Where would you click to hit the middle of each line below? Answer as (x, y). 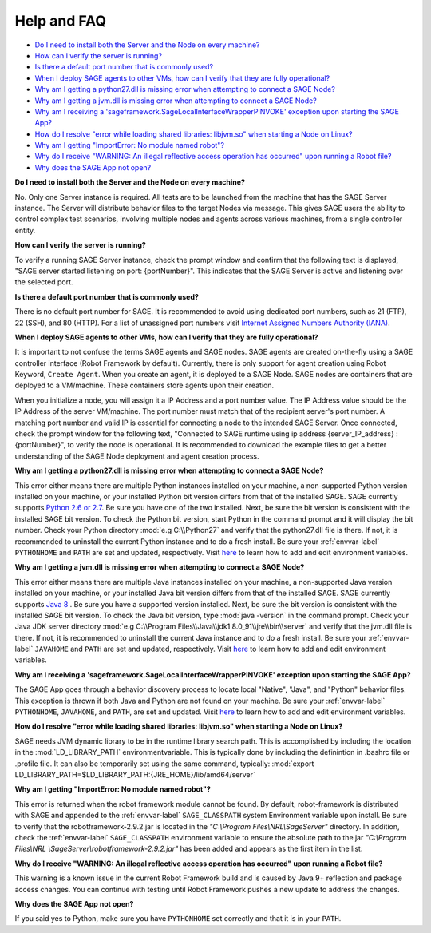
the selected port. (44, 282)
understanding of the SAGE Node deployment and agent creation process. (137, 456)
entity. (25, 230)
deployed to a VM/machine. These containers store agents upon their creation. (144, 385)
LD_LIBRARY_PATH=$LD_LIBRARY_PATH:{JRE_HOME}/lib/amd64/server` (135, 774)
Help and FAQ (61, 21)
